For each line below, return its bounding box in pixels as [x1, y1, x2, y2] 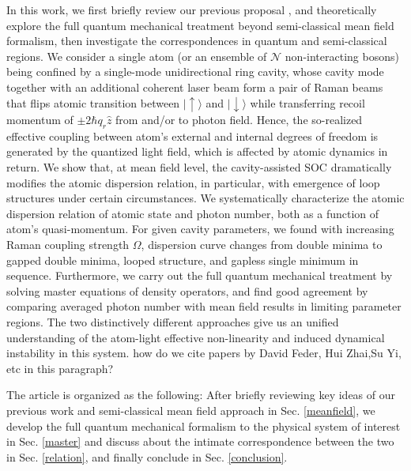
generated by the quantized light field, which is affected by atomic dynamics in [6, 143, 388, 160]
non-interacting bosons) [285, 47, 399, 64]
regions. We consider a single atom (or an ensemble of [6, 47, 267, 64]
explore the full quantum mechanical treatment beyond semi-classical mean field [6, 17, 394, 33]
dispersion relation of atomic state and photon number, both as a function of [6, 205, 379, 221]
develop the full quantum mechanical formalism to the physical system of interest [6, 417, 401, 434]
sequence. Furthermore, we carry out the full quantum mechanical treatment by [6, 267, 393, 284]
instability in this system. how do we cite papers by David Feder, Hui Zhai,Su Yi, [6, 345, 402, 361]
